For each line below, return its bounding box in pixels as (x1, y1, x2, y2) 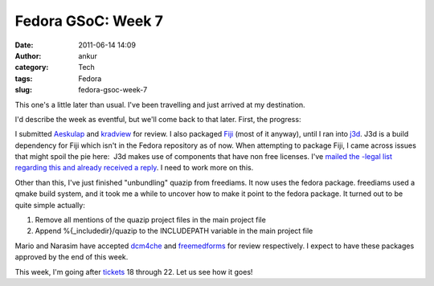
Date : (14, 40, 34, 50)
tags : (14, 73, 33, 84)
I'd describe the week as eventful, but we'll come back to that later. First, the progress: (14, 114, 301, 124)
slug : (14, 85, 32, 95)
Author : (14, 51, 42, 60)
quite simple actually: (14, 200, 86, 210)
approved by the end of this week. (14, 252, 129, 262)
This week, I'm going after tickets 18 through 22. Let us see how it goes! (14, 267, 253, 276)
